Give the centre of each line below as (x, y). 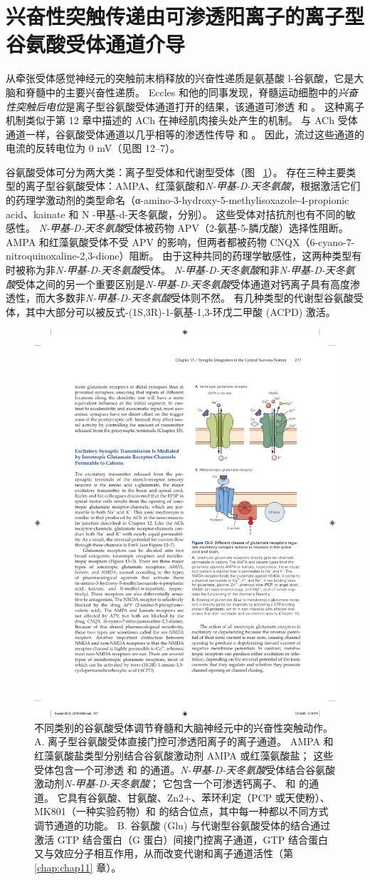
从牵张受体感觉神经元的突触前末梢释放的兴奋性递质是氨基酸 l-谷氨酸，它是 (180, 78)
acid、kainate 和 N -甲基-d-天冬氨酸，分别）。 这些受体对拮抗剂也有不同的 (176, 214)
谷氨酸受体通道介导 (96, 44)
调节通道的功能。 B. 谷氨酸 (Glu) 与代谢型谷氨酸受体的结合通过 (183, 825)
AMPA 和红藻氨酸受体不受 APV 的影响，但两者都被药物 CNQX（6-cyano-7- (180, 241)
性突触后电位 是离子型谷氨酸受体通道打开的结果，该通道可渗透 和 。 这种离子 (185, 106)
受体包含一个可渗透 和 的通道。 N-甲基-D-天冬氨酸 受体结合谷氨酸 (185, 769)
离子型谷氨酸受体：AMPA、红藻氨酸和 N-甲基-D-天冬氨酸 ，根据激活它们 (193, 186)
